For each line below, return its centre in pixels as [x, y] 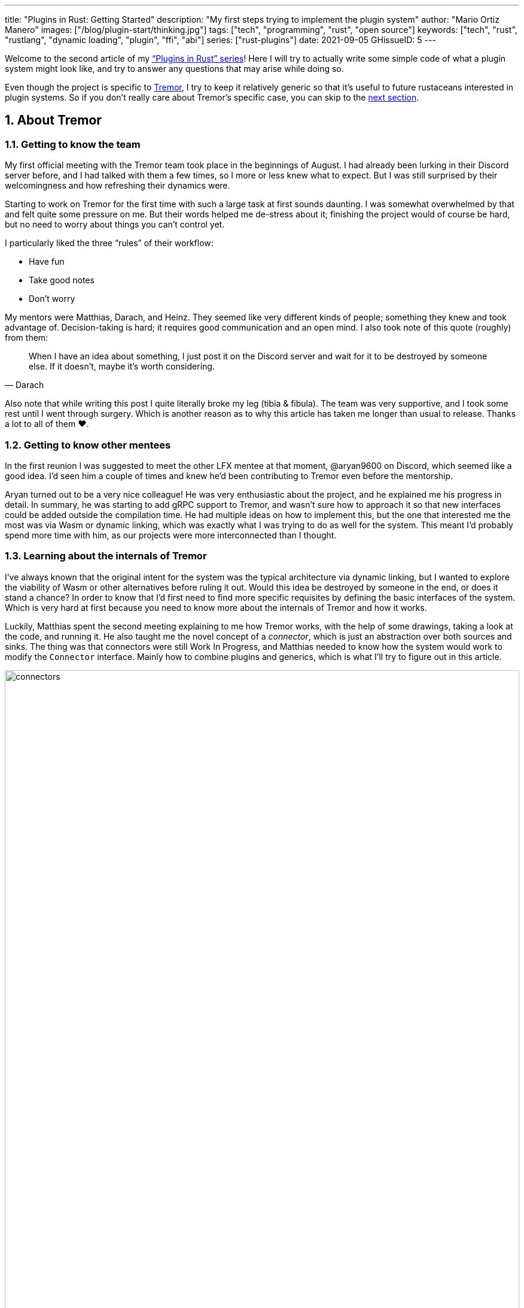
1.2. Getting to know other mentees [88, 445]
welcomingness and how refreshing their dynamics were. [118, 186]
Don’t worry [52, 299]
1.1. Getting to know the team [73, 144]
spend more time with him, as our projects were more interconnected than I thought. [171, 535]
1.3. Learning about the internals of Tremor [106, 556]
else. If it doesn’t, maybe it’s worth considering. [122, 367]
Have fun [47, 262]
